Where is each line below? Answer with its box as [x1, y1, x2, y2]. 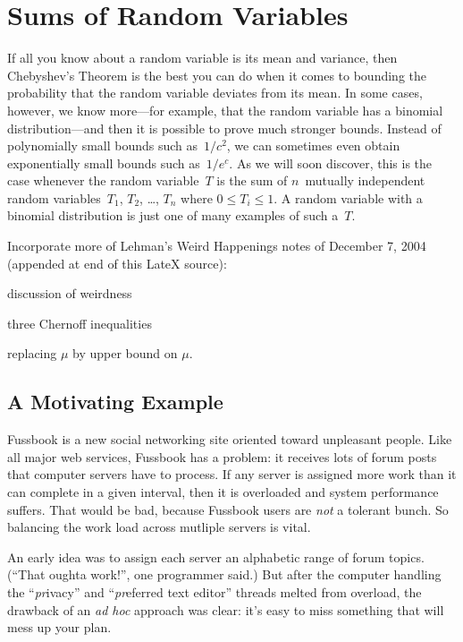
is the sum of [216, 171, 288, 190]
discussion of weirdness [7, 284, 132, 303]
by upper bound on [72, 344, 178, 363]
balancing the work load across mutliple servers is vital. [7, 518, 311, 536]
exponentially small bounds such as [7, 153, 200, 172]
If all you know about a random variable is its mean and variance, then [7, 48, 398, 67]
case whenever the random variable [7, 171, 199, 190]
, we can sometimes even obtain [226, 136, 400, 155]
